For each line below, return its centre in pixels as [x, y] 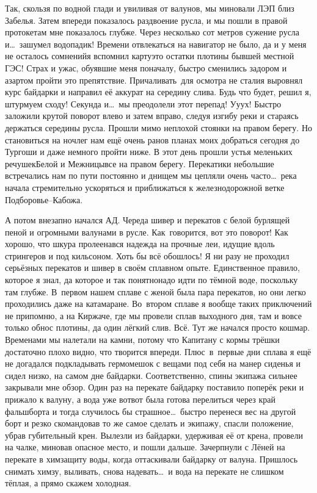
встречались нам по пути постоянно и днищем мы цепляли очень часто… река [151, 175]
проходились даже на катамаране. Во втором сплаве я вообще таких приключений [158, 304]
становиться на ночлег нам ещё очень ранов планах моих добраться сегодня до [152, 139]
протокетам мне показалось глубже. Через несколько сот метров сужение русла [152, 32]
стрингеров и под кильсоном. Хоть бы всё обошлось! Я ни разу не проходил [147, 255]
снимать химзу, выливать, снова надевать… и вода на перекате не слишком [144, 471]
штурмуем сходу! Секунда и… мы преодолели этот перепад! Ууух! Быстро [143, 103]
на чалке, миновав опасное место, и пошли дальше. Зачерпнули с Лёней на [145, 447]
